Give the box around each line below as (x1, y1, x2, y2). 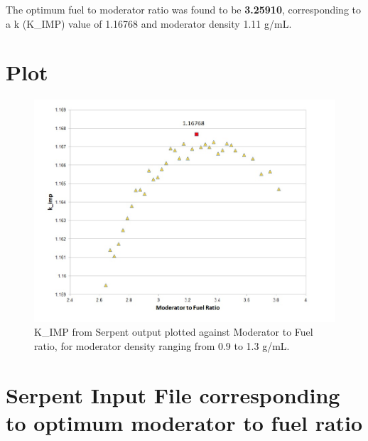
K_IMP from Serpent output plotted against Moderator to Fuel (34, 324, 313, 339)
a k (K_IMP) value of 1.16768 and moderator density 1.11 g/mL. (6, 16, 292, 31)
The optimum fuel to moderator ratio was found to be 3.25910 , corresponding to (6, 2, 361, 16)
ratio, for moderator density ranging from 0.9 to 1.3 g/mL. (34, 338, 290, 353)
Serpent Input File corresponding (6, 380, 340, 409)
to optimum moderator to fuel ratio (6, 408, 363, 437)
